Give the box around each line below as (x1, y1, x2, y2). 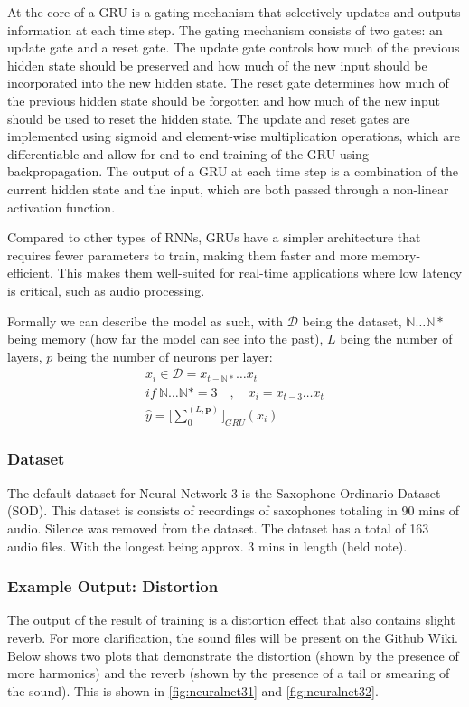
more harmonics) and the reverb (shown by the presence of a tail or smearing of (7, 664, 450, 683)
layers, (7, 346, 42, 365)
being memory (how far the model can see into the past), (7, 329, 324, 348)
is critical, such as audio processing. (7, 280, 205, 299)
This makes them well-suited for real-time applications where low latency (57, 263, 463, 282)
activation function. (7, 197, 116, 216)
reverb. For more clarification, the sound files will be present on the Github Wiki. (7, 627, 458, 646)
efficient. (7, 263, 53, 282)
